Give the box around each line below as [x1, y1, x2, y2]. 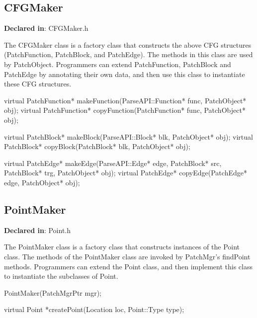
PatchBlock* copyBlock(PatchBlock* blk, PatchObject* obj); [4, 141, 190, 152]
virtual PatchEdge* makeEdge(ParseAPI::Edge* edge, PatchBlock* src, [4, 158, 222, 168]
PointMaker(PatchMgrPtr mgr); [4, 287, 101, 298]
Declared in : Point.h [4, 225, 71, 235]
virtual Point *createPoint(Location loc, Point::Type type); [4, 304, 184, 315]
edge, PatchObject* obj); [4, 177, 80, 187]
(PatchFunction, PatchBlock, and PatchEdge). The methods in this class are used [4, 49, 253, 60]
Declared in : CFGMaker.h [4, 23, 88, 33]
